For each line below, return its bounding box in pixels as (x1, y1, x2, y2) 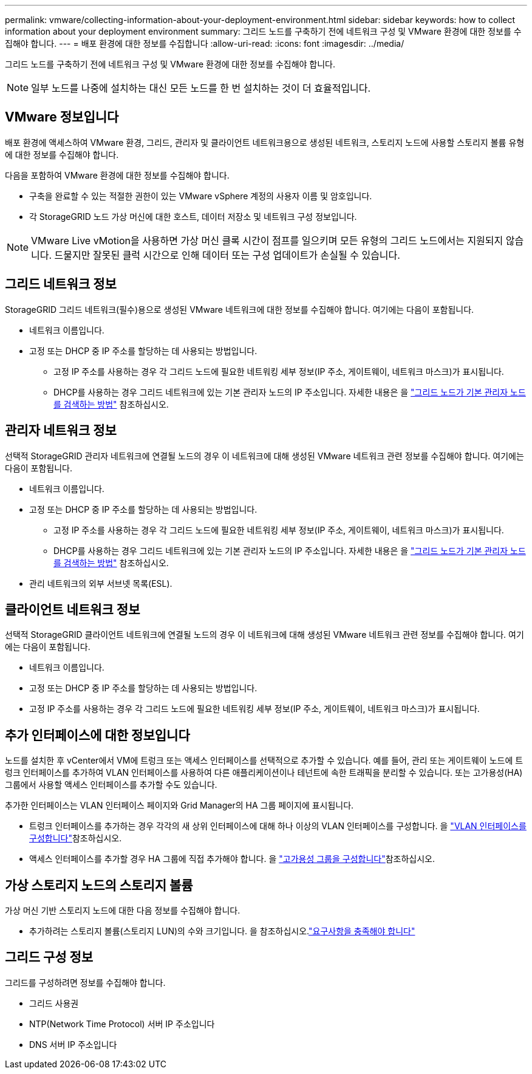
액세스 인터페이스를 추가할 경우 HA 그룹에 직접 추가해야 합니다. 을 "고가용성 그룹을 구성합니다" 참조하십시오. (29, 853, 435, 864)
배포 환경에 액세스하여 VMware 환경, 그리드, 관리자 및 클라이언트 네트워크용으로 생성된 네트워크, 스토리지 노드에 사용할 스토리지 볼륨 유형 (5, 137, 525, 148)
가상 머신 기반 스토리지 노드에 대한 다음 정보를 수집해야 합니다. (5, 905, 240, 916)
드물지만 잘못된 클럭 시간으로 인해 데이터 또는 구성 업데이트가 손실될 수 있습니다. (54, 248, 400, 261)
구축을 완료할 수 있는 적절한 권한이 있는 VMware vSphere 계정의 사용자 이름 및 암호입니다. (29, 190, 372, 201)
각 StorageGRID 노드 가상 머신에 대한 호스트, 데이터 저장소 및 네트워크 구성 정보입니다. (29, 211, 357, 222)
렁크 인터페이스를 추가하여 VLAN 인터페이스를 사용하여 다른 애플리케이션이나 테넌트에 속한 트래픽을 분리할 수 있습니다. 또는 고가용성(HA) (5, 767, 523, 778)
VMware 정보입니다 (5, 109, 119, 125)
